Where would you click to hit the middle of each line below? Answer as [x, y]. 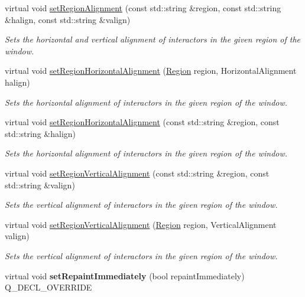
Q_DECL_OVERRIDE [48, 287]
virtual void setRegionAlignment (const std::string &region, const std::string [143, 8]
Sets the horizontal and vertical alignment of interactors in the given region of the [153, 39]
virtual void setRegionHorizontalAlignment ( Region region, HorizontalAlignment [151, 71]
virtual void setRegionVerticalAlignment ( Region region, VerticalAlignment [141, 224]
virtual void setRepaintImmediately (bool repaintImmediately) [125, 275]
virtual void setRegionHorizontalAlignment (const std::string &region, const [142, 122]
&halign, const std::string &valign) [68, 19]
